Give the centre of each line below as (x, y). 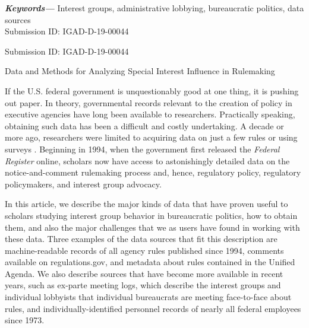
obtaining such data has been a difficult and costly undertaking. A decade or (144, 125)
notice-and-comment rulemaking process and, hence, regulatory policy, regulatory (153, 172)
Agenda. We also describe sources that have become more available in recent (144, 273)
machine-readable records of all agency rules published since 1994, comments (144, 250)
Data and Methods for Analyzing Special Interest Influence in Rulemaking (140, 71)
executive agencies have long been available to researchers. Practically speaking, (150, 114)
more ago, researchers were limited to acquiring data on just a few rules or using (151, 137)
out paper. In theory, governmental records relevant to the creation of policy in (149, 102)
